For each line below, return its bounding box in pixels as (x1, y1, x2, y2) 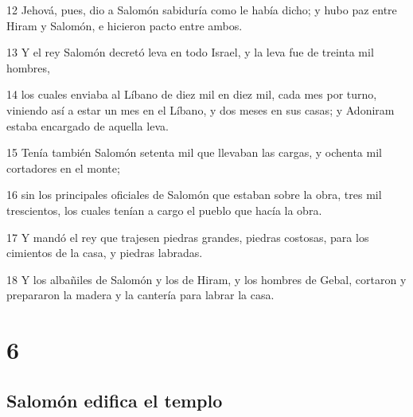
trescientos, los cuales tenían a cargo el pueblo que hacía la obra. (6, 201, 322, 218)
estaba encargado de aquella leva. (6, 117, 169, 134)
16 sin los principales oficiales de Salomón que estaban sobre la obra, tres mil (6, 186, 382, 203)
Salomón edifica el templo (6, 388, 223, 412)
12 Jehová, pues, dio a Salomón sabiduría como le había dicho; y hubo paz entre (6, 2, 397, 18)
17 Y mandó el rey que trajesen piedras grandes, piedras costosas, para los (6, 228, 369, 245)
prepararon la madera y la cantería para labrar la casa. (6, 286, 275, 303)
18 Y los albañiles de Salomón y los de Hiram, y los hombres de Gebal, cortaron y (6, 271, 407, 287)
